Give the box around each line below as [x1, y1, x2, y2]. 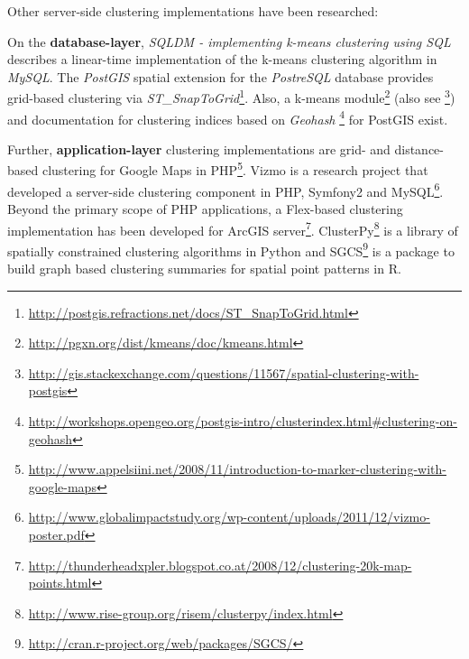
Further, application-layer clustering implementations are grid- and [7, 139, 391, 158]
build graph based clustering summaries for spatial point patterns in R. [7, 259, 401, 278]
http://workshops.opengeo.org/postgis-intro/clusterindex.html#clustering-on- [28, 412, 457, 431]
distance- [394, 139, 444, 158]
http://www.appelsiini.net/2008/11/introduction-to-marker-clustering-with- [28, 459, 446, 478]
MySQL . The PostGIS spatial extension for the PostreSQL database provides [7, 67, 434, 86]
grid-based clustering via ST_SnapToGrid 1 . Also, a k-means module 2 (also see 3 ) [7, 86, 455, 107]
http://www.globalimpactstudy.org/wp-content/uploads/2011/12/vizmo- [28, 507, 430, 526]
